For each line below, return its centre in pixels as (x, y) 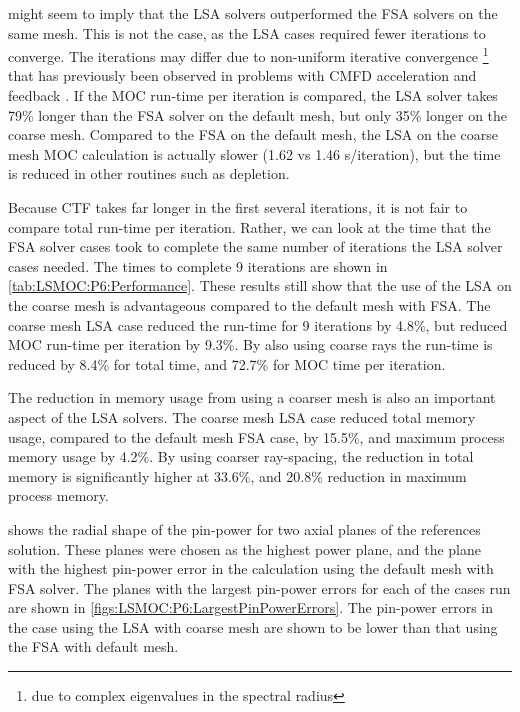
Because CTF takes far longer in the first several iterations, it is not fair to (238, 207)
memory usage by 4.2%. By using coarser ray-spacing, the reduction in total (241, 456)
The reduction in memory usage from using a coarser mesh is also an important (252, 397)
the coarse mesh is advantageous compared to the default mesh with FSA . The (249, 304)
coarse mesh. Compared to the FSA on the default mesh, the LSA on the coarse (253, 134)
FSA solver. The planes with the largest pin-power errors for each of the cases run (259, 587)
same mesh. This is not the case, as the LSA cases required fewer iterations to (247, 32)
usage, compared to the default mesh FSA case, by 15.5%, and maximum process (256, 436)
